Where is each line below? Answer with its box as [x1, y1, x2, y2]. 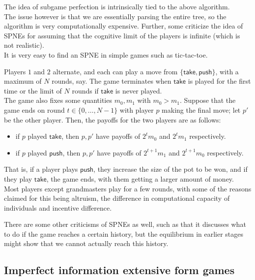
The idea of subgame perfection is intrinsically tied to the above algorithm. [4, 1, 230, 11]
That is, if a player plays [4, 164, 78, 174]
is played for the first [188, 76, 251, 86]
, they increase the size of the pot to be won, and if [93, 164, 248, 174]
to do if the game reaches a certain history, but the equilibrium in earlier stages [4, 228, 244, 239]
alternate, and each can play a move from [53, 66, 178, 76]
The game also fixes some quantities [4, 95, 112, 105]
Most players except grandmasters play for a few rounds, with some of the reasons [4, 183, 252, 193]
